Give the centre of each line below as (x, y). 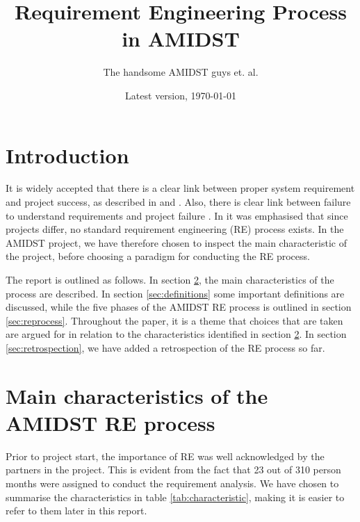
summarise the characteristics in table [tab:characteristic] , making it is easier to (175, 497)
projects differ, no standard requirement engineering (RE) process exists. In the (175, 229)
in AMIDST (181, 39)
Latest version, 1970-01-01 (181, 95)
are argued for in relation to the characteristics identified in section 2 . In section (176, 334)
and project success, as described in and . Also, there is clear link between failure (178, 202)
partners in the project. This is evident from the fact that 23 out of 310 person (173, 470)
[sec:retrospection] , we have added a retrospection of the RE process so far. (165, 347)
